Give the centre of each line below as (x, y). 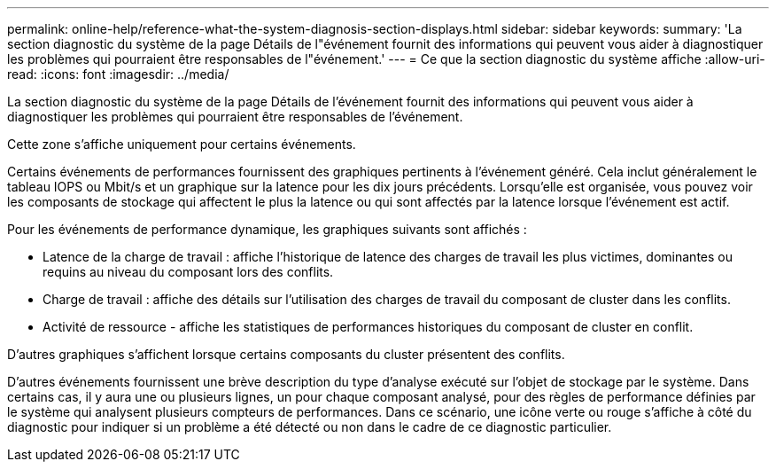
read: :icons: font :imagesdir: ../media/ (118, 74)
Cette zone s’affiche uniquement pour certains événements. (182, 144)
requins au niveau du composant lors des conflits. (188, 272)
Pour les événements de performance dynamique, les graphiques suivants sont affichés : (267, 229)
